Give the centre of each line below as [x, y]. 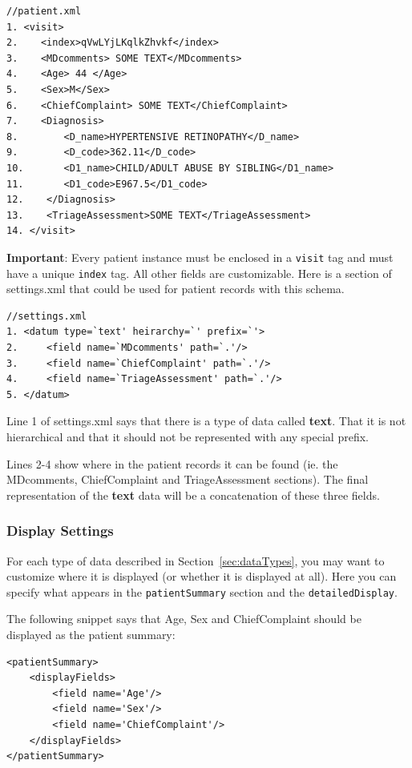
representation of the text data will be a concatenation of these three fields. [193, 495]
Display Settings [60, 531]
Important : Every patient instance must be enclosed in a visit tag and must [200, 257]
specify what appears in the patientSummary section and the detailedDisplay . [202, 591]
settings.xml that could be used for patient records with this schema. [176, 289]
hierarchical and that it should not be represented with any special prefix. [188, 436]
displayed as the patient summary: [91, 634]
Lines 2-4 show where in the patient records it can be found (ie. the [172, 463]
